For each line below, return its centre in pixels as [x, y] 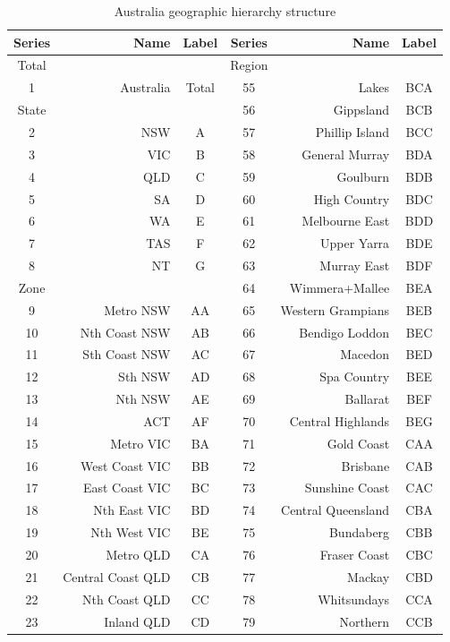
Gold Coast [358, 443]
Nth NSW [143, 399]
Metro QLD [138, 554]
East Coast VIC [127, 488]
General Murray [346, 154]
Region [249, 65]
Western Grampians [335, 309]
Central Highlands [340, 420]
